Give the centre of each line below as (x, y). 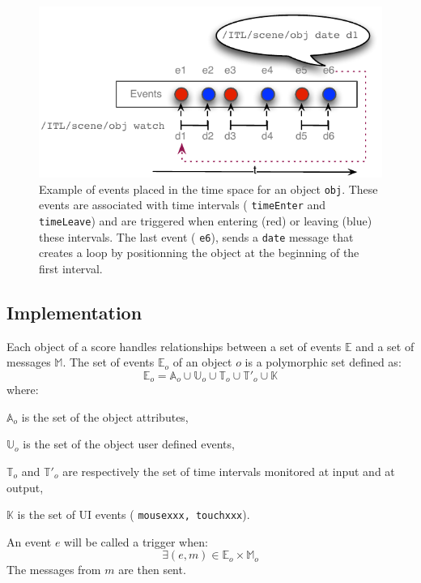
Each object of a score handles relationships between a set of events (174, 346)
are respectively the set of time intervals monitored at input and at (229, 471)
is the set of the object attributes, (105, 416)
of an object (202, 362)
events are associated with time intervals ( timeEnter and (183, 205)
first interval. (71, 268)
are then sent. (152, 570)
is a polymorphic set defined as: (323, 362)
